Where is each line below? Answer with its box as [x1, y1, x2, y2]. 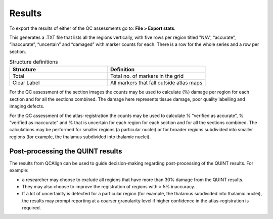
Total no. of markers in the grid [110, 73, 184, 80]
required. [22, 205, 41, 211]
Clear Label [12, 79, 40, 86]
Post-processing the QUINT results [9, 147, 122, 155]
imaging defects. [9, 103, 44, 109]
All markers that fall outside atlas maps [110, 79, 203, 86]
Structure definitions [9, 59, 58, 66]
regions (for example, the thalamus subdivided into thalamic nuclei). [9, 134, 151, 140]
